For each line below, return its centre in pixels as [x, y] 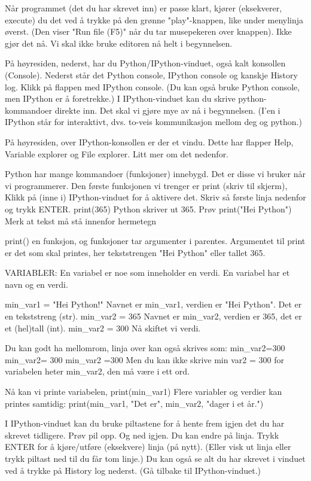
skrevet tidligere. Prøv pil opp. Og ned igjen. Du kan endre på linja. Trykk [142, 435]
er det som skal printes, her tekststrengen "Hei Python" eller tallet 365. [135, 252]
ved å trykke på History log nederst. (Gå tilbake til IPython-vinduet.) [133, 470]
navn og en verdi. [36, 284]
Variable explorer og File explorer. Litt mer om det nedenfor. [117, 153]
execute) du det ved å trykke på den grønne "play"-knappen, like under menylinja [154, 19]
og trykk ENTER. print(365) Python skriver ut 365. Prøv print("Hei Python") [148, 208]
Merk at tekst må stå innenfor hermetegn [81, 220]
